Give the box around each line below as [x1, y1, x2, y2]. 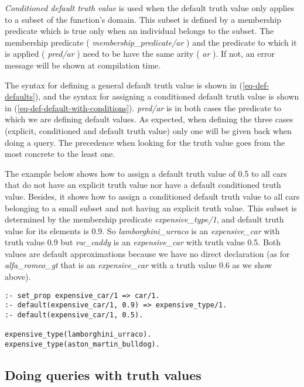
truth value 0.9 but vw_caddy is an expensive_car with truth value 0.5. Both [5, 236, 281, 248]
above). [5, 270, 31, 283]
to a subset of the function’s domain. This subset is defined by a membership [5, 13, 281, 25]
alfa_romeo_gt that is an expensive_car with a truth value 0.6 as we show [5, 259, 272, 271]
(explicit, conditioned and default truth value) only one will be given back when [5, 124, 292, 136]
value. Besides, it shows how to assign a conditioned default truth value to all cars [5, 190, 300, 202]
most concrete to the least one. [5, 148, 115, 160]
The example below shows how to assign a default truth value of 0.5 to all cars [5, 167, 287, 179]
